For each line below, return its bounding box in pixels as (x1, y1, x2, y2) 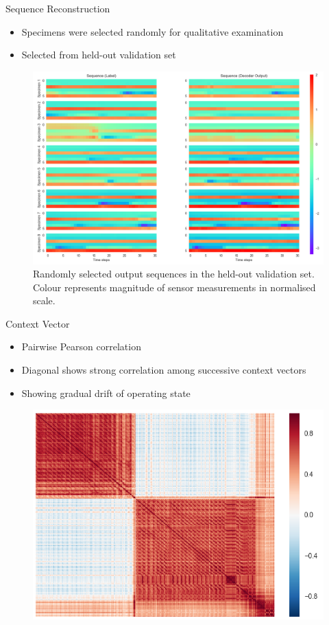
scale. (33, 293, 56, 308)
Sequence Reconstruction (5, 1, 110, 15)
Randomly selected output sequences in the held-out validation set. (33, 266, 315, 281)
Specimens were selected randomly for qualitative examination (21, 24, 284, 38)
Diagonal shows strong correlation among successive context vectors (21, 363, 306, 377)
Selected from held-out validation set (21, 47, 176, 62)
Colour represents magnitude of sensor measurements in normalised (33, 280, 316, 294)
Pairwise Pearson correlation (21, 339, 141, 354)
